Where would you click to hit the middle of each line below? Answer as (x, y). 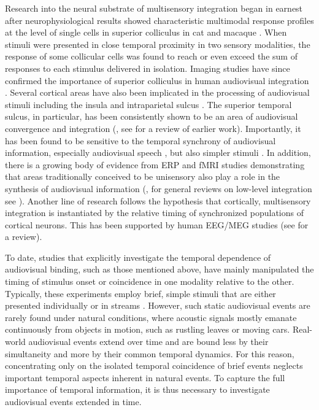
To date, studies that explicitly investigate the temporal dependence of (138, 257)
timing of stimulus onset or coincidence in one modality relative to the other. (150, 281)
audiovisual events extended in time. (73, 401)
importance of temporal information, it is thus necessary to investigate (137, 389)
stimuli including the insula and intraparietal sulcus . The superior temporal (148, 104)
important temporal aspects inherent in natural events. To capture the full (145, 377)
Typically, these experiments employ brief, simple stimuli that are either (140, 293)
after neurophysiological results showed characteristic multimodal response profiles (159, 20)
